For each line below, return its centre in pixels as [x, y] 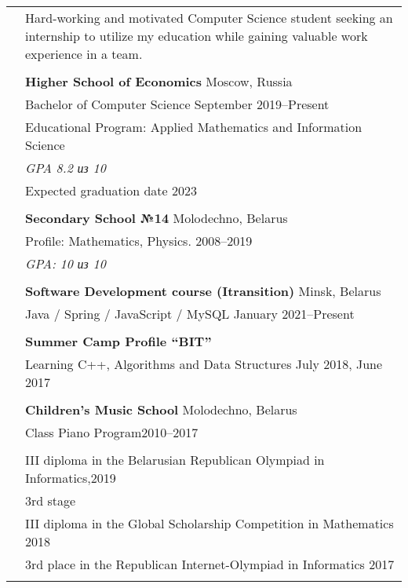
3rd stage [51, 500]
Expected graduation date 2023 [111, 190]
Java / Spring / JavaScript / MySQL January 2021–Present [190, 314]
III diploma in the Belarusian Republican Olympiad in [175, 460]
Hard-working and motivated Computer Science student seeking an [209, 18]
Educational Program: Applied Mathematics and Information [194, 127]
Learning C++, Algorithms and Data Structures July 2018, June [204, 364]
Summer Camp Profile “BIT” [118, 341]
